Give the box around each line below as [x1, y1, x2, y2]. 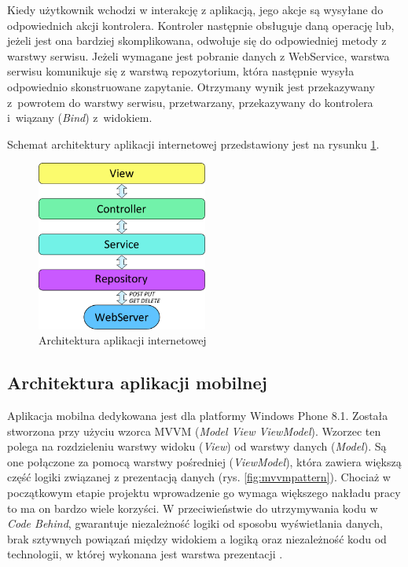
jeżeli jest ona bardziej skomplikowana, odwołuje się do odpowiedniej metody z [7, 32, 387, 49]
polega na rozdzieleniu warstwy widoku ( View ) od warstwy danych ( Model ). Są [7, 438, 387, 455]
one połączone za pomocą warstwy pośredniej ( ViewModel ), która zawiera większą [7, 453, 402, 469]
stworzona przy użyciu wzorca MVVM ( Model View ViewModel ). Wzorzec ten [7, 422, 381, 439]
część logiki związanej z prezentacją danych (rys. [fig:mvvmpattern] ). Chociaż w [7, 469, 391, 485]
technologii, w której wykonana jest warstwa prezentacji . [7, 546, 283, 562]
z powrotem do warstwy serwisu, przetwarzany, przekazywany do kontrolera [7, 94, 373, 110]
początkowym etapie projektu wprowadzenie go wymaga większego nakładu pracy [7, 484, 401, 501]
